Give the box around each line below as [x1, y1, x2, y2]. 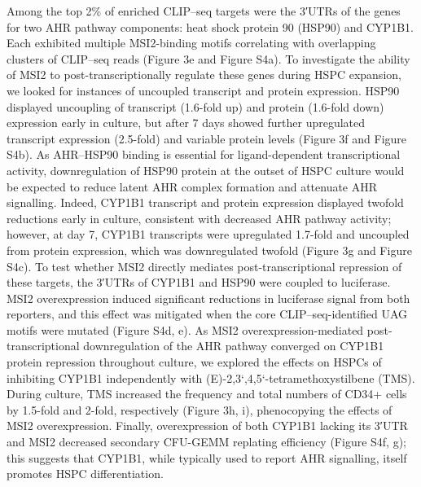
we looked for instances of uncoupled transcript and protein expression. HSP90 [7, 81, 400, 99]
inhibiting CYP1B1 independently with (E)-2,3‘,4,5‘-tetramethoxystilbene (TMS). [7, 369, 415, 386]
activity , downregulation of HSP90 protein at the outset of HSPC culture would [7, 161, 405, 178]
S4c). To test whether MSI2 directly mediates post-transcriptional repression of [7, 257, 402, 274]
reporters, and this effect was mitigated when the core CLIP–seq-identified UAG [7, 305, 408, 322]
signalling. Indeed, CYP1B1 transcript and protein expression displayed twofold [7, 194, 404, 211]
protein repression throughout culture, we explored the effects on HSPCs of [7, 353, 382, 371]
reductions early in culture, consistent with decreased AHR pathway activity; [7, 209, 392, 226]
